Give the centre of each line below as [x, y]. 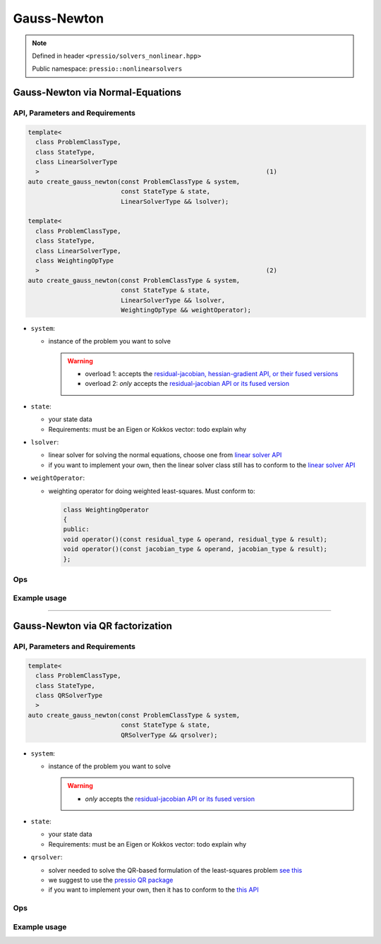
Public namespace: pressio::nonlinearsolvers [107, 69]
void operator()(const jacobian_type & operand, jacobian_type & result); [195, 549]
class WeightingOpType [75, 260]
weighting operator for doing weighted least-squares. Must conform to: [152, 491]
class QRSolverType [69, 695]
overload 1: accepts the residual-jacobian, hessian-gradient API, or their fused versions [212, 374]
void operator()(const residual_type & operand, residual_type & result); [195, 539]
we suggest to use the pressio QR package [111, 880]
